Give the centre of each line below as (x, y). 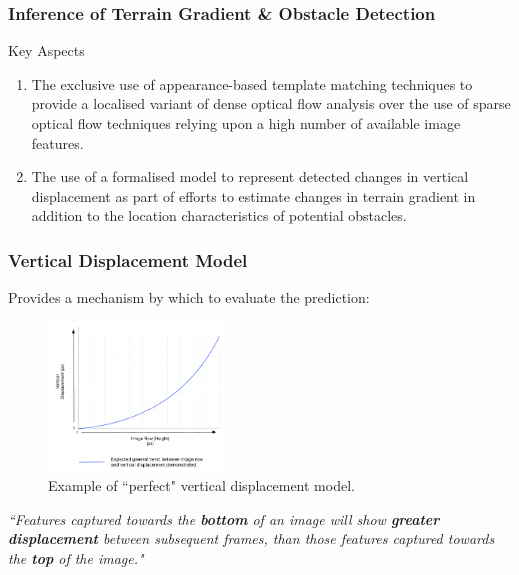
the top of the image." (76, 557)
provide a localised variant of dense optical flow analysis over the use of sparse (271, 103)
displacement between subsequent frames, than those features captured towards (251, 538)
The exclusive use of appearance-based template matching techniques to (252, 83)
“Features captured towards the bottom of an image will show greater (224, 518)
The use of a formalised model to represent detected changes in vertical (250, 176)
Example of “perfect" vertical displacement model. (201, 485)
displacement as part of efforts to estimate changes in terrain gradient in (253, 195)
